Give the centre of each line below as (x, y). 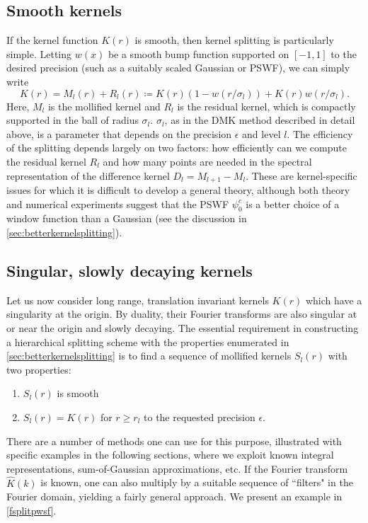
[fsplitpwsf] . (31, 510)
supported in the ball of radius (73, 120)
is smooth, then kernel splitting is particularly (234, 40)
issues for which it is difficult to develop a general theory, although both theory (178, 190)
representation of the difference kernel (88, 175)
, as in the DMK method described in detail (260, 120)
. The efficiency (320, 133)
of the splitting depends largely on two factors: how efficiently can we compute (177, 148)
